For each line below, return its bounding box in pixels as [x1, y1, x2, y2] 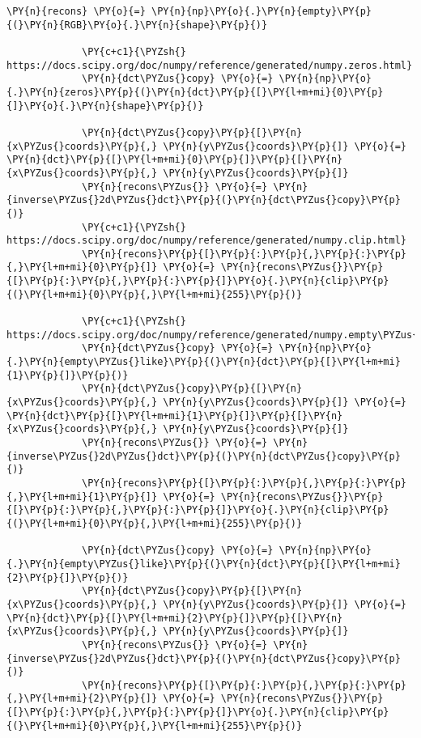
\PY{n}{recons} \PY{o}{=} [6, 6, 146, 17]
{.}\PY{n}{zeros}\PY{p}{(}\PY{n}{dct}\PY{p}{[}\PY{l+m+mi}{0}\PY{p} [6, 86, 384, 98]
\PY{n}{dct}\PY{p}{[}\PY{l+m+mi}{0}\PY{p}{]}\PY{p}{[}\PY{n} [6, 154, 343, 166]
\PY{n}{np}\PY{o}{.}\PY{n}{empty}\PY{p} [151, 6, 372, 17]
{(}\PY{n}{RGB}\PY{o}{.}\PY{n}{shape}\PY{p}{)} [6, 19, 268, 31]
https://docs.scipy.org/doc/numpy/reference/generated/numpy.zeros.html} [6, 59, 413, 71]
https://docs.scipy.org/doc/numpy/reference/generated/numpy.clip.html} [6, 235, 406, 247]
